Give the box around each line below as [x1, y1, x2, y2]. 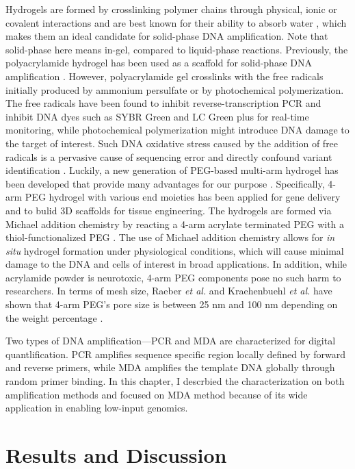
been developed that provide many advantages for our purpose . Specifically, [5, 176, 325, 190]
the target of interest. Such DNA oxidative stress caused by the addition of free [5, 136, 339, 150]
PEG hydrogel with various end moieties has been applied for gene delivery [25, 190, 341, 204]
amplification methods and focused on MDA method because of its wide [5, 387, 308, 401]
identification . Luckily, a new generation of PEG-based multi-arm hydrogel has [5, 163, 339, 177]
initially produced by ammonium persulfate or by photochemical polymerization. [5, 82, 344, 97]
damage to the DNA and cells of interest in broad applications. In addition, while [5, 257, 347, 271]
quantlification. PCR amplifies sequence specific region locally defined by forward [5, 346, 345, 361]
